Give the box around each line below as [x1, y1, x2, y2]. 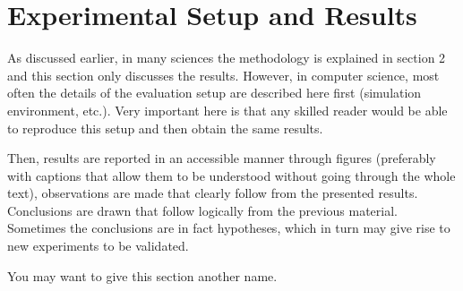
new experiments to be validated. [7, 236, 189, 255]
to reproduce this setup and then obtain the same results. [7, 118, 323, 137]
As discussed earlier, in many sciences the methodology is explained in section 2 [7, 48, 446, 67]
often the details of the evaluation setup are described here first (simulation [7, 83, 422, 102]
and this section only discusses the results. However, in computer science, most [7, 65, 440, 84]
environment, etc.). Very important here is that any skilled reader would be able [7, 100, 448, 119]
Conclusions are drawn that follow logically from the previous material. [7, 201, 399, 219]
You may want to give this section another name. [7, 266, 278, 285]
